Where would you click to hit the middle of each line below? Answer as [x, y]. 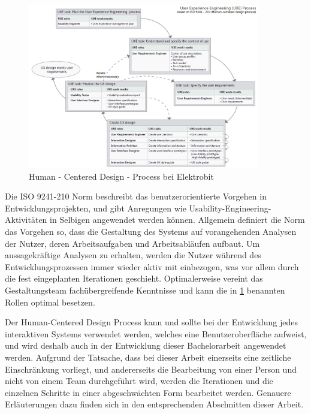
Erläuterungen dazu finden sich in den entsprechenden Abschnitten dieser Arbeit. [154, 404]
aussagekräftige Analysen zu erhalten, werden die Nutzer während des [133, 255]
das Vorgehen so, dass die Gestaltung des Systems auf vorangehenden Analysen [151, 231]
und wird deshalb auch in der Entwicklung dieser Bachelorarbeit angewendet [146, 345]
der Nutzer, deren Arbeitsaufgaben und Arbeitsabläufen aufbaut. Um [132, 243]
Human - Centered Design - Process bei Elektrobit [121, 176]
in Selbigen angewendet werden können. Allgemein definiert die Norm [177, 220]
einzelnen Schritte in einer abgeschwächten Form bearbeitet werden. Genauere [148, 392]
